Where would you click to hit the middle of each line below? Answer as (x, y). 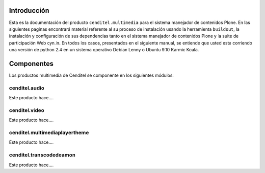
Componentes (31, 64)
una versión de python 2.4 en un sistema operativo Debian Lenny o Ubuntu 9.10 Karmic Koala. (104, 50)
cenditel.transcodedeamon (42, 155)
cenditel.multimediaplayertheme (49, 133)
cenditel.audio (27, 88)
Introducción (29, 11)
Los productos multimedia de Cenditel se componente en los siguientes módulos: (92, 75)
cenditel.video (27, 110)
